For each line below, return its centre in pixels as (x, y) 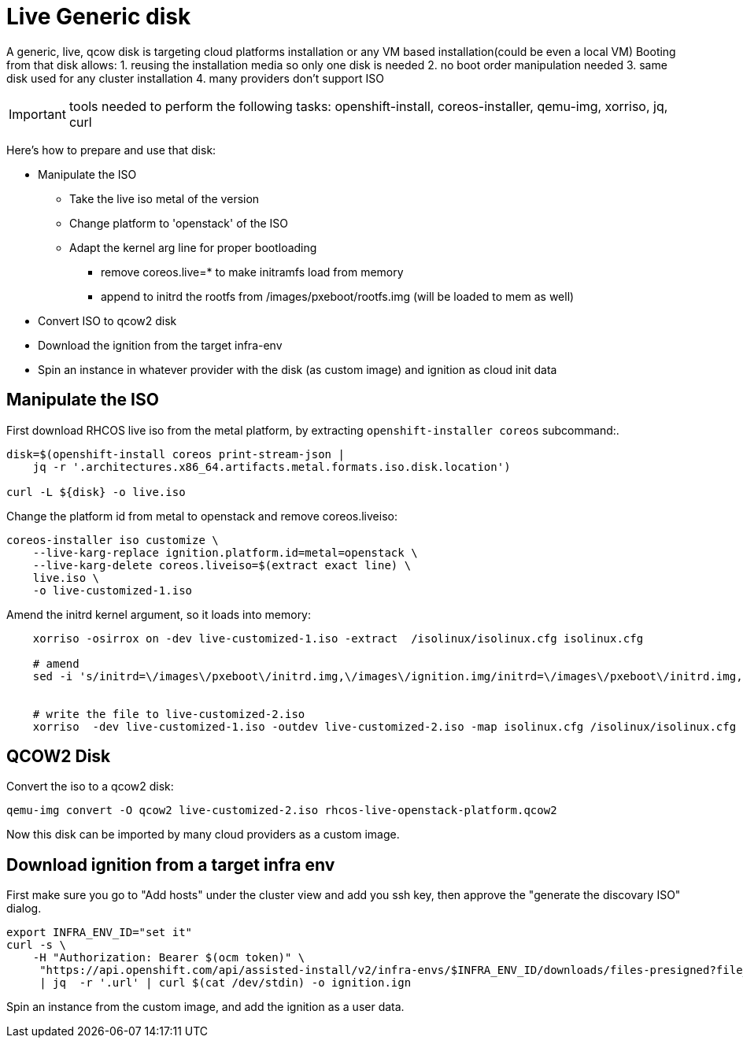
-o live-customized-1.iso (113, 590)
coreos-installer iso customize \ (113, 540)
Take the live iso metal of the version (164, 198)
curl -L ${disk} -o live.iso (96, 492)
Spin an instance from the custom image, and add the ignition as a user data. (205, 1007)
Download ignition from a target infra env (171, 864)
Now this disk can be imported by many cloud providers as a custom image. (203, 835)
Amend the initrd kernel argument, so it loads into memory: (159, 614)
